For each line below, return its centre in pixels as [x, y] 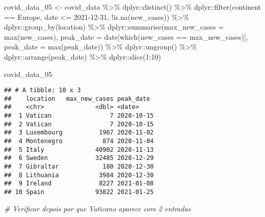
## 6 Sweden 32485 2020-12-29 [79, 158]
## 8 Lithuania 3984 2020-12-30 [79, 175]
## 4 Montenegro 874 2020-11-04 [79, 141]
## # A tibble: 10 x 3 [43, 90]
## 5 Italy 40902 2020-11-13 [79, 150]
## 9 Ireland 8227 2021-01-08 [79, 184]
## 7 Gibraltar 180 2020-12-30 [79, 167]
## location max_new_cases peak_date [77, 99]
